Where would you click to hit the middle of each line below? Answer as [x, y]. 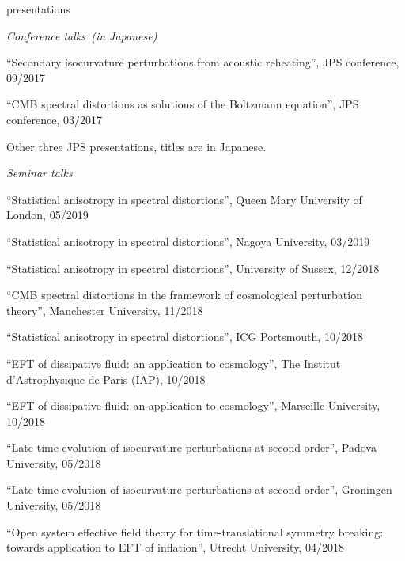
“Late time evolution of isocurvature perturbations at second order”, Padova [191, 447]
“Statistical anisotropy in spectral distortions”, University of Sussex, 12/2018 [193, 268]
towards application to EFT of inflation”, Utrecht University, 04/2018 [175, 547]
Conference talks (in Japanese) [82, 35]
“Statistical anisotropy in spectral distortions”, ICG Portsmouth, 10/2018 [185, 337]
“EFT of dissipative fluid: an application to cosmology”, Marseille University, [193, 406]
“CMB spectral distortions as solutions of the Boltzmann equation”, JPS [183, 104]
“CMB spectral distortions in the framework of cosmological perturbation [184, 295]
